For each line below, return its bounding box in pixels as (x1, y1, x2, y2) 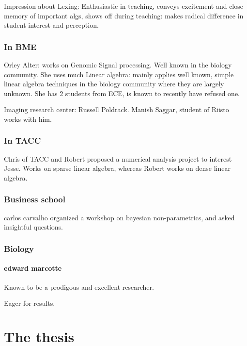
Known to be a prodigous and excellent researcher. (4, 281, 154, 292)
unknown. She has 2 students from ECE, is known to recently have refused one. (4, 88, 240, 98)
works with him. (4, 114, 52, 124)
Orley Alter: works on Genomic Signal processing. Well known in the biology (4, 60, 232, 69)
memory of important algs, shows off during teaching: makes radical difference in (4, 10, 244, 20)
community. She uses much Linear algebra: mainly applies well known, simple (4, 69, 234, 79)
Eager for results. (4, 298, 55, 308)
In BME (4, 40, 37, 52)
